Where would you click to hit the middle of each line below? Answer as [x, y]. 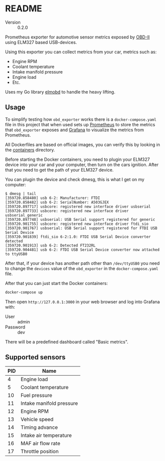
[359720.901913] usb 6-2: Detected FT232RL [50, 245]
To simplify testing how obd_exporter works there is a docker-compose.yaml [81, 119]
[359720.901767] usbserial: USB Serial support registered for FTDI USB [81, 228]
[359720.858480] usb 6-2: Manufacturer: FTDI [52, 198]
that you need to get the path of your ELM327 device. [59, 170]
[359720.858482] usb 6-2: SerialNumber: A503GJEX [57, 202]
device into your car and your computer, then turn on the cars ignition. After [82, 164]
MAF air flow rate [40, 443]
